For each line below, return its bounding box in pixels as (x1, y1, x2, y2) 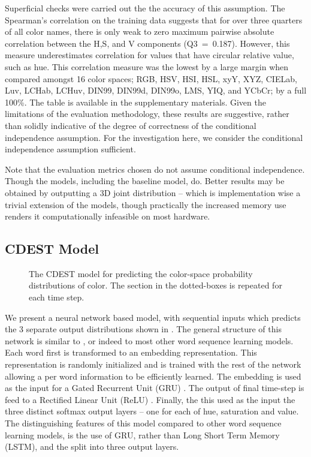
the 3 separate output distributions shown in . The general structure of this (5, 323, 282, 335)
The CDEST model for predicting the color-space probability (29, 267, 253, 279)
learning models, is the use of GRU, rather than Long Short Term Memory (5, 428, 280, 441)
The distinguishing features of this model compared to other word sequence (5, 417, 282, 429)
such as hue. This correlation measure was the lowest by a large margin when (5, 60, 289, 73)
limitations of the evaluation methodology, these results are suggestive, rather (5, 107, 289, 120)
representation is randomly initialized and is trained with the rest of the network (5, 358, 301, 371)
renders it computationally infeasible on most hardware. (5, 210, 210, 223)
